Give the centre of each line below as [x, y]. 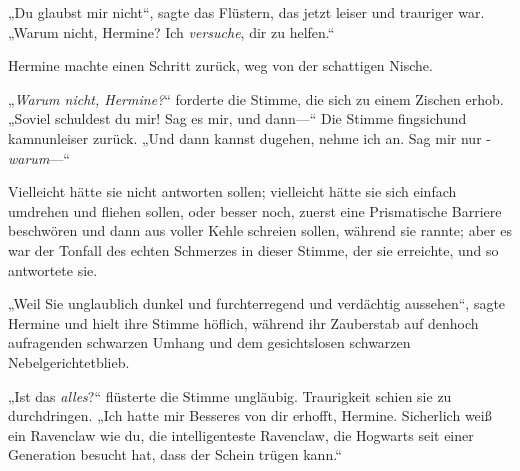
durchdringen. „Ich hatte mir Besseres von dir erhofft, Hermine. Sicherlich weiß [250, 415]
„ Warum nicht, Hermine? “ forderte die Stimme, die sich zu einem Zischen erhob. [256, 98]
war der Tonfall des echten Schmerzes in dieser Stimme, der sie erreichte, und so [253, 249]
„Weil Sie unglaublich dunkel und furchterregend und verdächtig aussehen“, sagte [257, 303]
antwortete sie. [53, 269]
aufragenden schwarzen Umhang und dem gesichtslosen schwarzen [209, 342]
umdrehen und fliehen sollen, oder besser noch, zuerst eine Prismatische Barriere [255, 210]
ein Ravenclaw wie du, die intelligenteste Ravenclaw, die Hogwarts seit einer [241, 434]
